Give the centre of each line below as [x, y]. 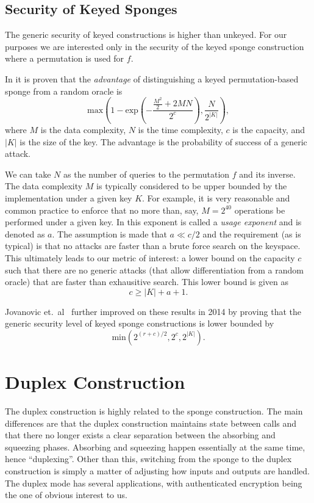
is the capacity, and [269, 129]
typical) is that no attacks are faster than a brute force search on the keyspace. [153, 246]
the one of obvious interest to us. [66, 495]
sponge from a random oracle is [64, 91]
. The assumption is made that [109, 233]
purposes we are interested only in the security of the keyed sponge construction [155, 46]
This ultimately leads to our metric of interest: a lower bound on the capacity [150, 257]
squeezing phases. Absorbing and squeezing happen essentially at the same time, [155, 447]
